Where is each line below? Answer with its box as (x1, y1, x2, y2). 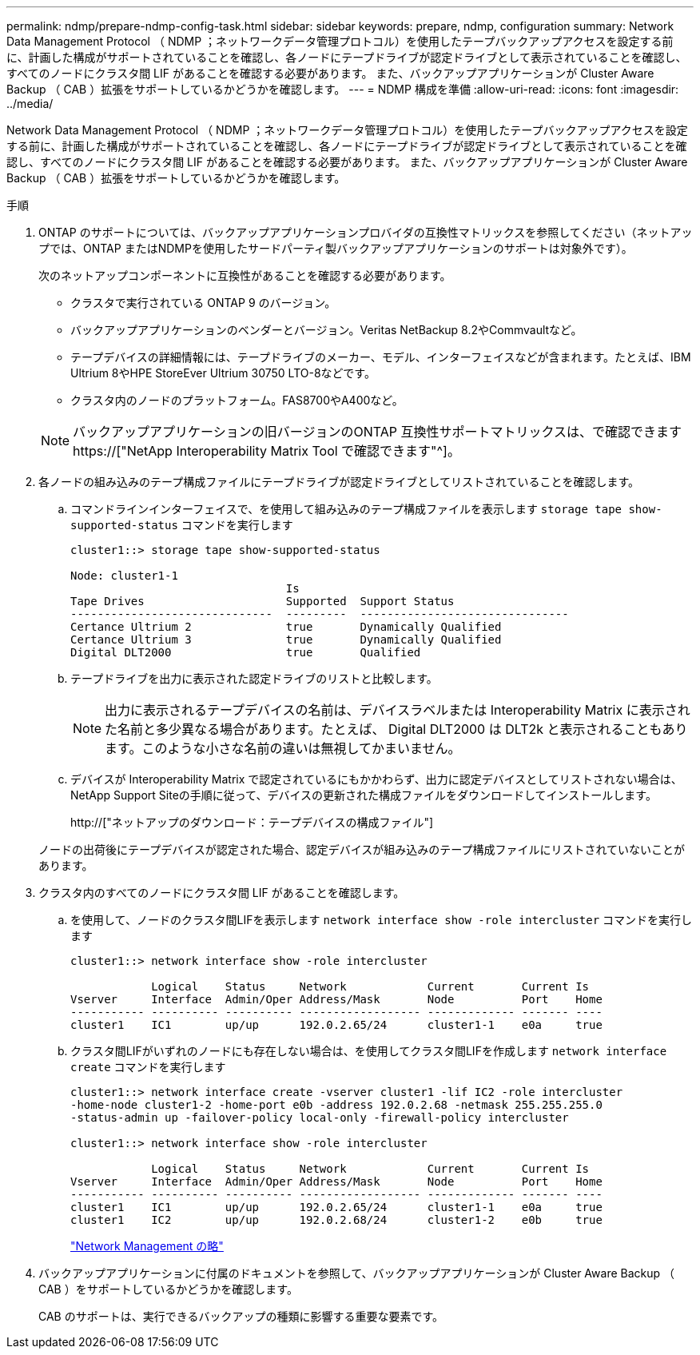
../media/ (6, 97, 54, 110)
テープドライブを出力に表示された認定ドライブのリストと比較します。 (70, 672, 438, 685)
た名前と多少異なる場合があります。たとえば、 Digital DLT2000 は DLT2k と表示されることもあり (105, 721, 688, 737)
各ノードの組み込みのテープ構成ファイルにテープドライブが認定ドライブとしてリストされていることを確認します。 (38, 475, 640, 488)
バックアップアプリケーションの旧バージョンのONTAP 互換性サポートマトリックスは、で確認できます (73, 424, 682, 440)
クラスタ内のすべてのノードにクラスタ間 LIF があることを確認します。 (38, 886, 405, 899)
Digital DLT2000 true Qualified (70, 646, 421, 659)
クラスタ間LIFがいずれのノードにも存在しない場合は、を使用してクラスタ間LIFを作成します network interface (70, 1044, 667, 1058)
